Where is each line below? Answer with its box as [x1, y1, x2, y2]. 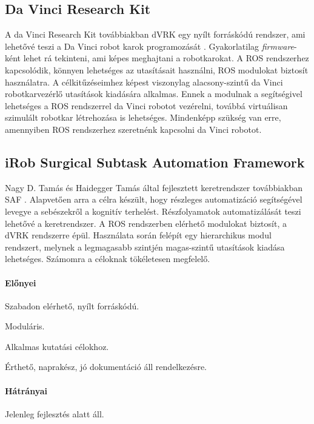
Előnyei [5, 276, 36, 289]
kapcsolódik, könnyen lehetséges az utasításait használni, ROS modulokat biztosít [5, 63, 309, 76]
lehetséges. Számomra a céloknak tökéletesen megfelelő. [5, 252, 210, 265]
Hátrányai [5, 384, 47, 397]
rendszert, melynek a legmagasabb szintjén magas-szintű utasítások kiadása [5, 240, 285, 253]
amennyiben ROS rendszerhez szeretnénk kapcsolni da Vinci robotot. [5, 123, 262, 135]
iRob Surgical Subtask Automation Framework [5, 152, 305, 171]
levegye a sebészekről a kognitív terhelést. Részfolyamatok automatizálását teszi [5, 204, 301, 217]
